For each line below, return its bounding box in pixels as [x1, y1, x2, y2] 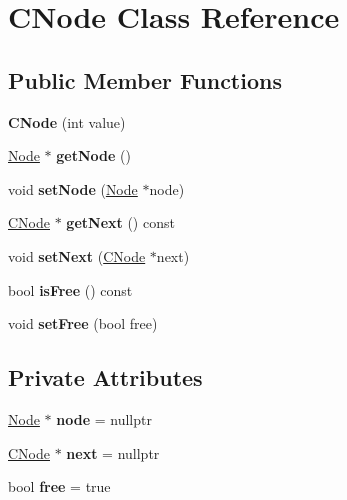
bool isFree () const [8, 279, 133, 300]
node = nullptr [56, 408, 152, 429]
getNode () [56, 145, 131, 166]
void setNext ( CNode [8, 245, 146, 266]
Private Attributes [8, 362, 203, 393]
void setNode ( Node [8, 178, 138, 199]
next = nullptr [66, 442, 160, 463]
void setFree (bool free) [8, 313, 158, 334]
